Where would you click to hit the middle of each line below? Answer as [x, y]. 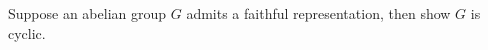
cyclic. [27, 32]
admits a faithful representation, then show [318, 13]
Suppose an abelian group [87, 13]
